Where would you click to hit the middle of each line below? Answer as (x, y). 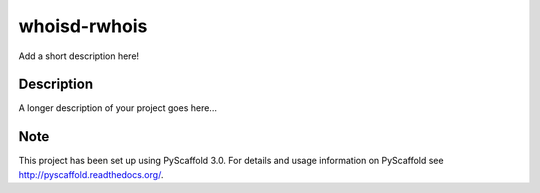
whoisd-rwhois (83, 26)
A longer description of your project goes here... (117, 108)
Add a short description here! (79, 56)
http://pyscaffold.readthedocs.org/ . (91, 174)
